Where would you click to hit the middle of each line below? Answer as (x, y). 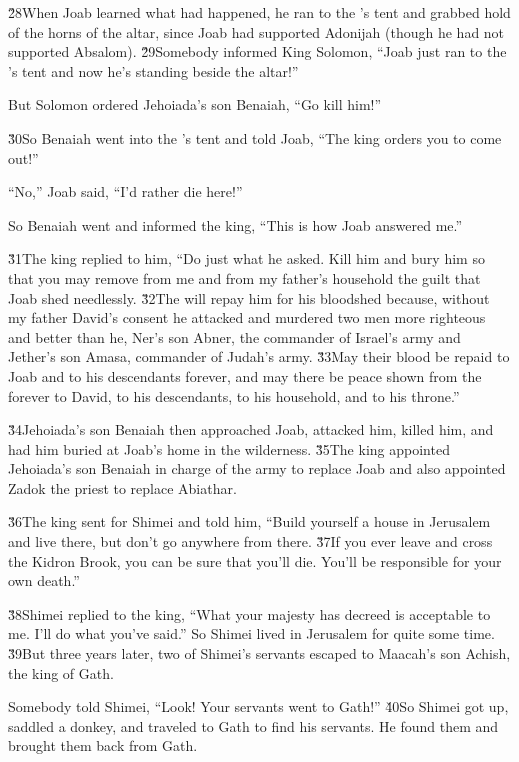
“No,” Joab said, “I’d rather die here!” (125, 191)
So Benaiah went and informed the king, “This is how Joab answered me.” (235, 224)
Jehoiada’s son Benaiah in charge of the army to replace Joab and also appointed (257, 468)
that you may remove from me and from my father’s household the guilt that (244, 277)
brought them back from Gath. (103, 745)
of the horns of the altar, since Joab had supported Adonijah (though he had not (256, 31)
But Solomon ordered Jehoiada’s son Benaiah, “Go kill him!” (195, 104)
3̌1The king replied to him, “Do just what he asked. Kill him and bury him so (246, 258)
